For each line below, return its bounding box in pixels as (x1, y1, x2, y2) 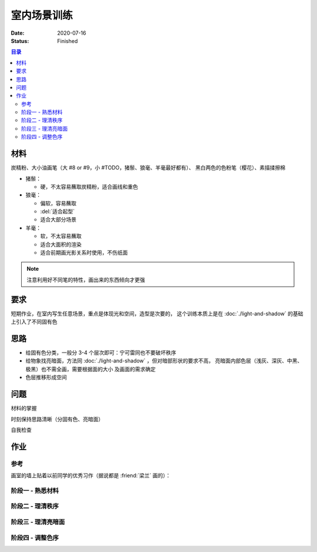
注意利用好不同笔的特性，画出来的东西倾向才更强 (26, 276, 145, 283)
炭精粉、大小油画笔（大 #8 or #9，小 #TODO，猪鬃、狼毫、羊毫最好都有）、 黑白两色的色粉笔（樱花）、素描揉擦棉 (11, 164, 286, 171)
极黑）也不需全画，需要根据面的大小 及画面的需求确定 (25, 365, 156, 373)
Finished (57, 37, 78, 44)
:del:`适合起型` (40, 208, 75, 215)
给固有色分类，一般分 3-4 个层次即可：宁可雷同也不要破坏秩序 (25, 349, 177, 356)
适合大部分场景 (40, 216, 76, 223)
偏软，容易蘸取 (40, 199, 76, 207)
